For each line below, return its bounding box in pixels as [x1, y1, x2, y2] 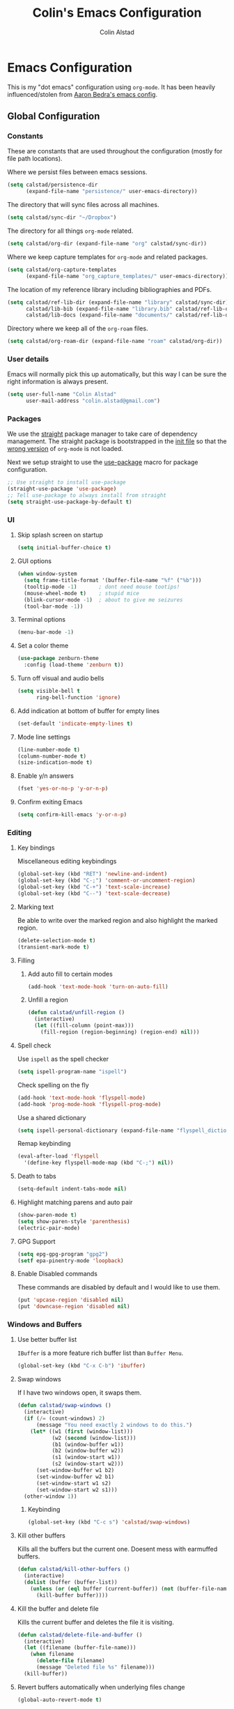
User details [7, 354, 49, 364]
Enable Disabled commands [17, 1270, 97, 1278]
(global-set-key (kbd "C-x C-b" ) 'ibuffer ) [17, 1363, 146, 1370]
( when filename [30, 1650, 75, 1658]
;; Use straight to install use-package [7, 479, 127, 486]
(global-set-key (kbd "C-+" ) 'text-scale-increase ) [17, 884, 171, 891]
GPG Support [17, 1237, 56, 1246]
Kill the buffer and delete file [17, 1604, 99, 1613]
